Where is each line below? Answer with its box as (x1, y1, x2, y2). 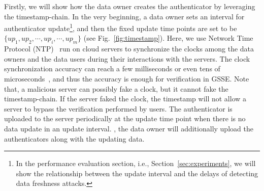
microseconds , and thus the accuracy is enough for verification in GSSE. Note (4, 73, 249, 84)
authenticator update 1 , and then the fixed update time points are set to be (4, 21, 237, 33)
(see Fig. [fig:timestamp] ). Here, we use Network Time (83, 33, 253, 43)
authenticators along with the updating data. (4, 133, 145, 144)
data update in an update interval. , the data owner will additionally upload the (4, 123, 253, 133)
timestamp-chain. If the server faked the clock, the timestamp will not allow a (4, 93, 247, 104)
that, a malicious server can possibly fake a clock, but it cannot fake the (4, 83, 228, 94)
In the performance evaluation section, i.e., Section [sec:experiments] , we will (16, 158, 256, 169)
